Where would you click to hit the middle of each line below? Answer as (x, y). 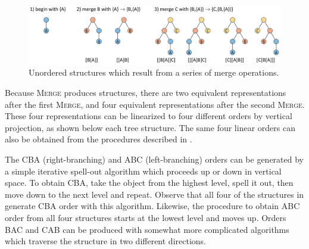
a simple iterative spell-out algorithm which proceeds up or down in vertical (143, 171)
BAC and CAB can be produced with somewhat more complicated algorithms (147, 229)
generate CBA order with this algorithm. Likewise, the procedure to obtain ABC (152, 206)
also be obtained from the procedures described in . (99, 139)
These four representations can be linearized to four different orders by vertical (149, 116)
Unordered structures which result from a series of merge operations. (154, 72)
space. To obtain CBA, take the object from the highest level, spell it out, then (149, 183)
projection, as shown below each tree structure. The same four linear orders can (150, 127)
